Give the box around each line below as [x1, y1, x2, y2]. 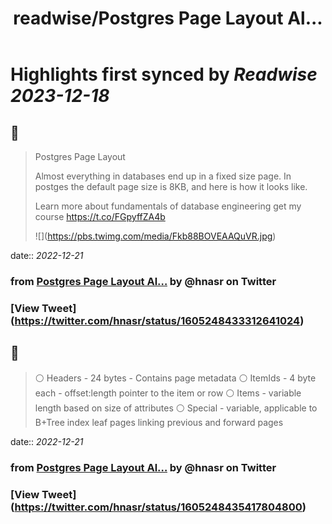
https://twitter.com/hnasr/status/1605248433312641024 [14, 313, 301, 327]
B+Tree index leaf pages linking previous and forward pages [34, 416, 284, 428]
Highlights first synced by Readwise [10, 63, 318, 86]
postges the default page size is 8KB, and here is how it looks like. [34, 181, 308, 192]
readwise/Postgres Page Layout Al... [13, 7, 323, 30]
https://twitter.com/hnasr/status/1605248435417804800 [14, 500, 303, 514]
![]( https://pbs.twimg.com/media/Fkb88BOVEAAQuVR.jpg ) [34, 230, 277, 242]
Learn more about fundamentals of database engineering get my [34, 200, 302, 212]
